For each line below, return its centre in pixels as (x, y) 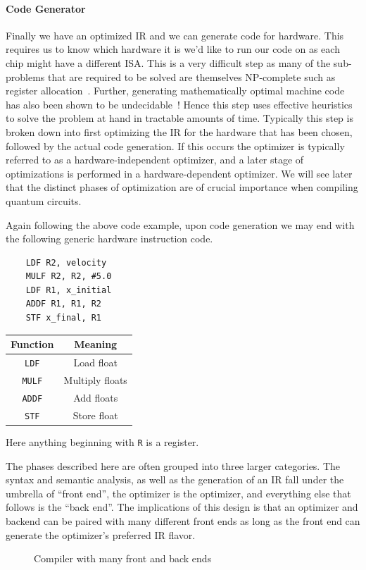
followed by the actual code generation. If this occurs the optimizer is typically (175, 145)
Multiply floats (95, 379)
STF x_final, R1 (64, 318)
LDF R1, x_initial (69, 290)
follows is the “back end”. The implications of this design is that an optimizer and (182, 507)
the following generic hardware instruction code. (109, 238)
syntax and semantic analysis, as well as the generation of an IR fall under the (175, 479)
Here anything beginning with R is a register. (102, 441)
